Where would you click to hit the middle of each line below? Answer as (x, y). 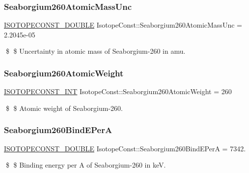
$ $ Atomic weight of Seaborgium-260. (64, 108)
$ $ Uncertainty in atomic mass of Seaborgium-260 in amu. (96, 51)
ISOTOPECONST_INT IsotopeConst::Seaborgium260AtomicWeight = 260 (118, 91)
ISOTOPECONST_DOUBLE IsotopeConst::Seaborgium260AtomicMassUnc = (123, 25)
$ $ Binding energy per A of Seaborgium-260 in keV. (86, 165)
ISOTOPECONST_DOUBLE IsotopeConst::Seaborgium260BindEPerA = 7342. (125, 148)
